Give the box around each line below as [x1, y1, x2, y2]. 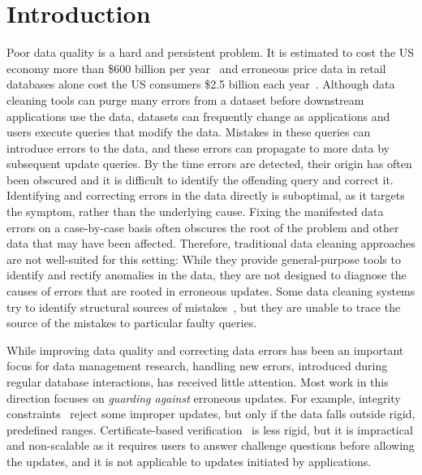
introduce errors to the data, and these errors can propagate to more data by [6, 139, 390, 156]
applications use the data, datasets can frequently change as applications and [6, 107, 390, 124]
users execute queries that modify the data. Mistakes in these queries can [6, 123, 371, 140]
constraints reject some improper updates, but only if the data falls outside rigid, [6, 405, 416, 422]
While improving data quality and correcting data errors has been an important [6, 341, 404, 358]
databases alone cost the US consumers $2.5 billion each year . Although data [6, 76, 395, 93]
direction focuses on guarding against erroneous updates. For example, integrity [6, 389, 401, 406]
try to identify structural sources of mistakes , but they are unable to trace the [6, 298, 401, 315]
